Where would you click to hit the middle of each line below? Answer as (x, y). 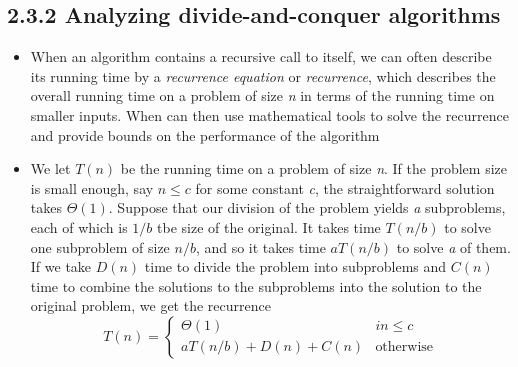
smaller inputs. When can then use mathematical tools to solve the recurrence (269, 114)
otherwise (404, 347)
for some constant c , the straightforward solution (345, 187)
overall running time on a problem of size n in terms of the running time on (262, 95)
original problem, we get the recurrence (150, 305)
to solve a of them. (453, 246)
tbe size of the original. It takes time (269, 226)
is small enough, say (92, 187)
